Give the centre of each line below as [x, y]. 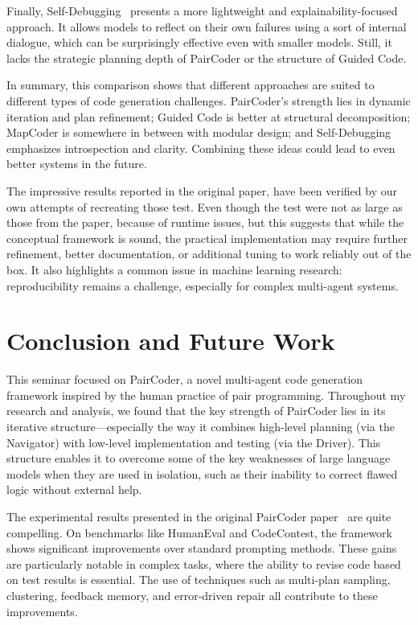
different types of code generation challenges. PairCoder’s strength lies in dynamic [209, 100]
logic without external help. [74, 489]
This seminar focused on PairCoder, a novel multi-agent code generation [185, 379]
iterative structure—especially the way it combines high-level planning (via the [201, 426]
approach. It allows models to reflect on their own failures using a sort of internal [207, 26]
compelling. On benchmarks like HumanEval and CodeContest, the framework [199, 532]
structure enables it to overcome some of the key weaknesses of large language [199, 458]
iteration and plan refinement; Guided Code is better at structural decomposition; [209, 116]
